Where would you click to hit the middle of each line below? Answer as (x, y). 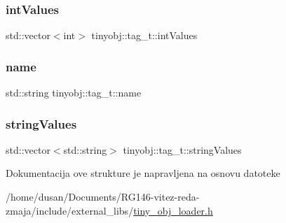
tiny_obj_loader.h (173, 210)
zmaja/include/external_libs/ (70, 210)
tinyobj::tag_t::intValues (144, 35)
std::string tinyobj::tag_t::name (74, 93)
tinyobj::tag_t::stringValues (182, 149)
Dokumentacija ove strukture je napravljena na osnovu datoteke (143, 173)
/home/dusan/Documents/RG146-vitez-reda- (103, 197)
